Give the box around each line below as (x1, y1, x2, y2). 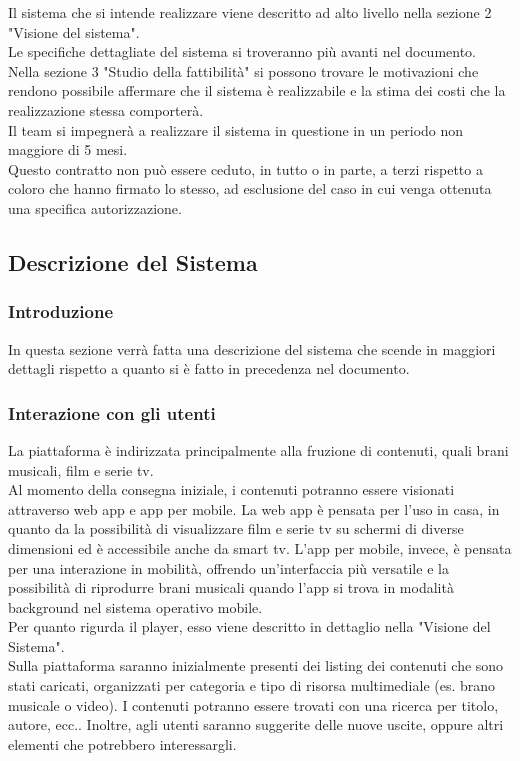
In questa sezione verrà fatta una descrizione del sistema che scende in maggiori (8, 338, 496, 359)
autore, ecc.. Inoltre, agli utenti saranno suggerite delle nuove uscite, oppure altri (8, 714, 504, 735)
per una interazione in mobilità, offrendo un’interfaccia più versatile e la (8, 557, 449, 578)
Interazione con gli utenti (8, 400, 216, 425)
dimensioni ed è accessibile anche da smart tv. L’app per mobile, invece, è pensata (8, 537, 512, 558)
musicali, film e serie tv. (8, 459, 154, 480)
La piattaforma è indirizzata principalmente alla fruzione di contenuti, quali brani (8, 439, 509, 460)
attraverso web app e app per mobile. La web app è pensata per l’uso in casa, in (8, 498, 500, 519)
